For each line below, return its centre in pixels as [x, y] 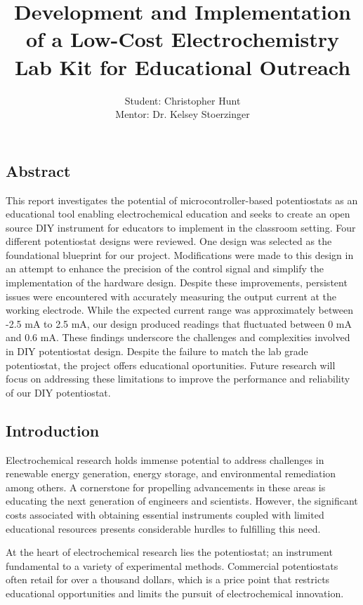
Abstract [38, 170]
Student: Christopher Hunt [183, 100]
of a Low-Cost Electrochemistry [183, 39]
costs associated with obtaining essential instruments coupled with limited [165, 514]
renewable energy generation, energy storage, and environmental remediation [171, 473]
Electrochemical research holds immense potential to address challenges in [165, 459]
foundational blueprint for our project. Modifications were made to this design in [180, 254]
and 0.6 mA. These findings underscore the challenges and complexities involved [178, 337]
